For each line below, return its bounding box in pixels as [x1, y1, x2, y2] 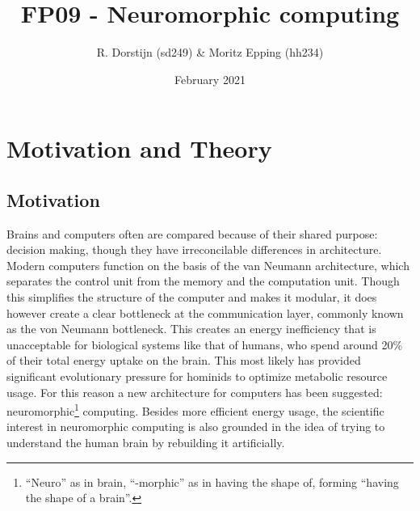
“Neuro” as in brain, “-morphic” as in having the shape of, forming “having [25, 473, 399, 490]
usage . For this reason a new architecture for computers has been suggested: [6, 383, 383, 400]
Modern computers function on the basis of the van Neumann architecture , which [6, 256, 409, 273]
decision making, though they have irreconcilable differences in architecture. [6, 241, 382, 258]
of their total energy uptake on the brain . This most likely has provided [6, 352, 361, 369]
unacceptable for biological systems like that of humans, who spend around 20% [6, 336, 403, 353]
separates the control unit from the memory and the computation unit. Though [6, 272, 400, 289]
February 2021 [174, 70, 246, 87]
